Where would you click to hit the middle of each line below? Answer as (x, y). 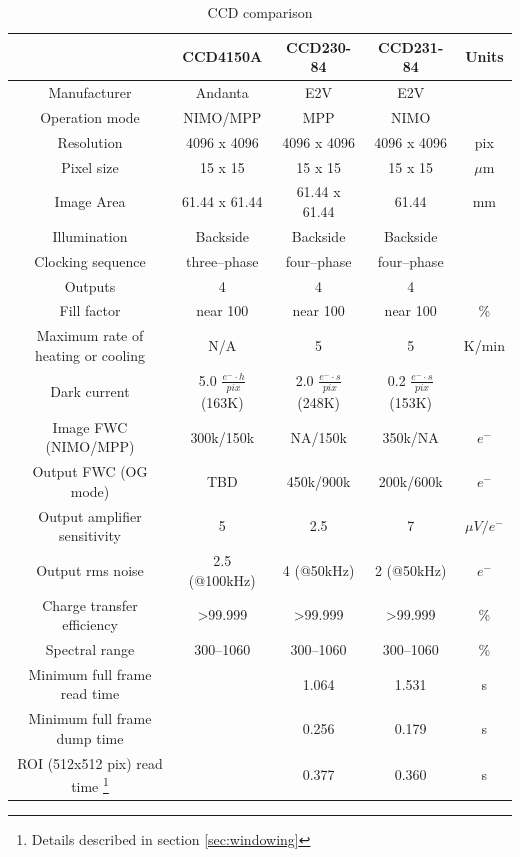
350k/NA (410, 436)
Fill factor (90, 310)
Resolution (90, 141)
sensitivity (90, 535)
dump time (90, 737)
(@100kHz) (222, 579)
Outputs (90, 285)
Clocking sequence (90, 260)
